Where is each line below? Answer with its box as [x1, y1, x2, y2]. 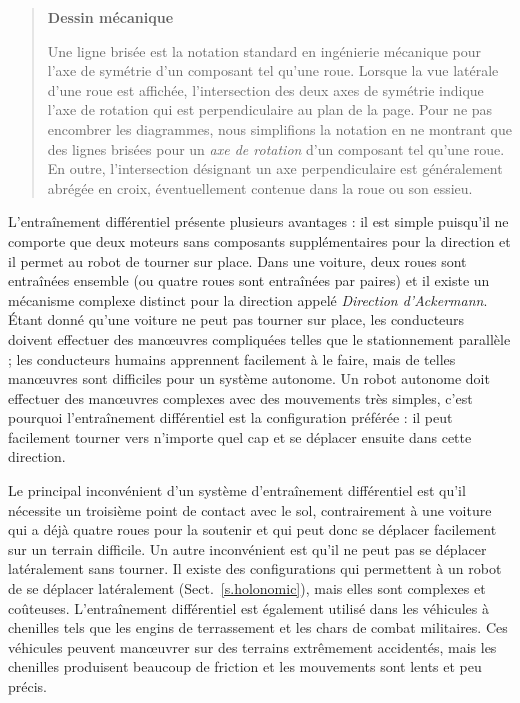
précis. [8, 676, 48, 696]
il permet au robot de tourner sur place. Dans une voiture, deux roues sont [8, 250, 467, 271]
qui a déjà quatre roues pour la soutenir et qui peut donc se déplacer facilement [8, 519, 497, 540]
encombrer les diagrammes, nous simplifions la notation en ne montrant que [47, 118, 512, 139]
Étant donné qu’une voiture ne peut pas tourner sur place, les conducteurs [8, 309, 465, 330]
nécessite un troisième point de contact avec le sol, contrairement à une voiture [8, 499, 492, 520]
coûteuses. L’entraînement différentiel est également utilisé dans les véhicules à [8, 597, 490, 618]
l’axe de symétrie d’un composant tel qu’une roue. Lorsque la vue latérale [47, 60, 499, 81]
